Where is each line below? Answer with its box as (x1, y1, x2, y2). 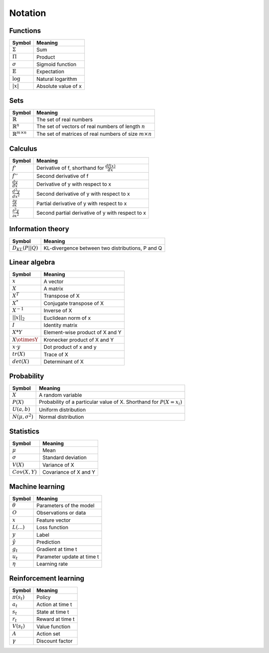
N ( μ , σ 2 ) (12, 412, 33, 420)
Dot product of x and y (43, 343, 97, 350)
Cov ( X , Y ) (12, 468, 37, 475)
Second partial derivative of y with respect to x (36, 210, 146, 217)
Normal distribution (39, 413, 84, 420)
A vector (43, 278, 64, 285)
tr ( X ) (12, 351, 25, 357)
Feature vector (36, 517, 71, 524)
